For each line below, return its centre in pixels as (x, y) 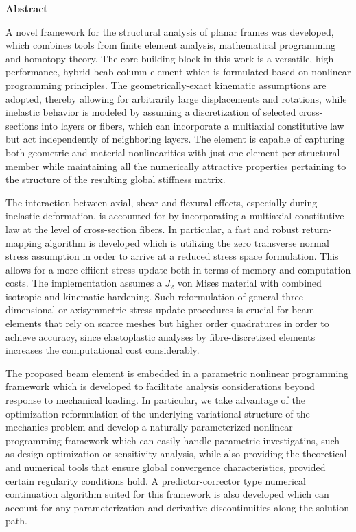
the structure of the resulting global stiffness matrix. (116, 179)
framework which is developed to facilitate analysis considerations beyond (160, 386)
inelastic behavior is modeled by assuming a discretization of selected (151, 112)
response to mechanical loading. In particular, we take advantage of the (155, 400)
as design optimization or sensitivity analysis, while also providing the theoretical (176, 454)
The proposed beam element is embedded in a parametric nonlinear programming (177, 373)
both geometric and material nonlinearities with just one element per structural (173, 152)
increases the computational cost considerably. (103, 350)
